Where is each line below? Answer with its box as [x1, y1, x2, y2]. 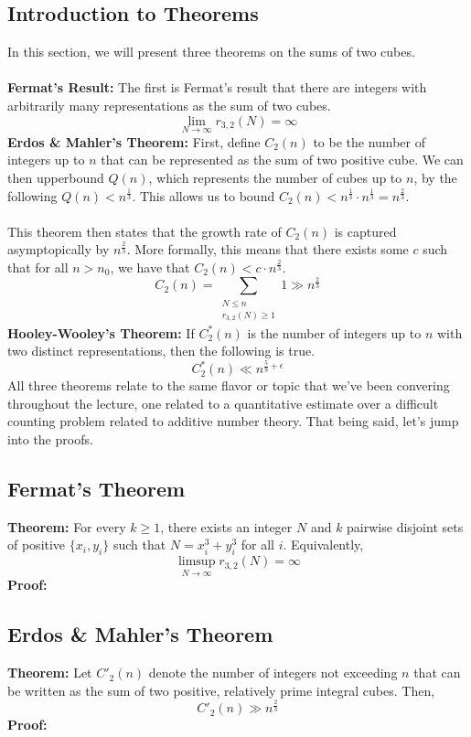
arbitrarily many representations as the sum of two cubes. [7, 95, 331, 114]
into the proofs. [7, 430, 93, 449]
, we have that [110, 257, 190, 276]
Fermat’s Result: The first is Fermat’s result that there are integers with [7, 78, 427, 97]
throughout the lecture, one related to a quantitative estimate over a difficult [7, 393, 439, 412]
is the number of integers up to [247, 323, 422, 342]
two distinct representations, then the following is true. [7, 341, 316, 360]
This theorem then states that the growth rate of [7, 221, 282, 240]
